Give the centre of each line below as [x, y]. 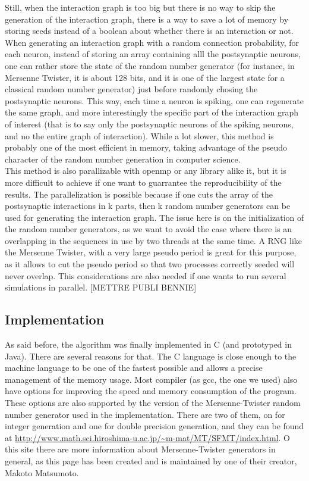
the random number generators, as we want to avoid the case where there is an [149, 229]
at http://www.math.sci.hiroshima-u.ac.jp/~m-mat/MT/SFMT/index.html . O [147, 437]
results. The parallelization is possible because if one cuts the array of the [139, 194]
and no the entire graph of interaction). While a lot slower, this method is [139, 135]
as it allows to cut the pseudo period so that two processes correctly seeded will [150, 264]
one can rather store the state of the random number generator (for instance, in [150, 65]
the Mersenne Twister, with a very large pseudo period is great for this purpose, [151, 252]
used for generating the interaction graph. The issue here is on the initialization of [154, 217]
